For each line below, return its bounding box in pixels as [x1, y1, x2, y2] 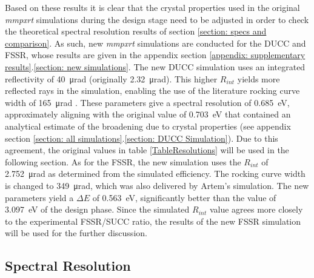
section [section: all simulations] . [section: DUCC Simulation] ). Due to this [5, 131, 278, 144]
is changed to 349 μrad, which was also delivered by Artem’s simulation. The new [5, 179, 309, 191]
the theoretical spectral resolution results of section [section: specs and [5, 25, 267, 38]
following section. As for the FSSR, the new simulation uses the [5, 155, 241, 168]
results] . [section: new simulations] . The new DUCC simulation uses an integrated [5, 60, 306, 73]
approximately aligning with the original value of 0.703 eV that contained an [5, 108, 291, 121]
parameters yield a [5, 191, 74, 204]
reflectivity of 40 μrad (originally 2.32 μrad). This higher [5, 72, 218, 85]
